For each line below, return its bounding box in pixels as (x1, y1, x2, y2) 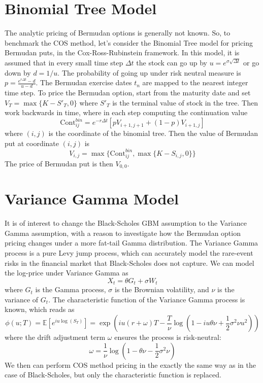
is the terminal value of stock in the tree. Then (112, 97, 258, 108)
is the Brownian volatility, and (114, 284, 209, 295)
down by (5, 67, 31, 78)
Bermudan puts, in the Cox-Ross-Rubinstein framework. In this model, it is (5, 47, 240, 58)
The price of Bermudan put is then (5, 158, 113, 168)
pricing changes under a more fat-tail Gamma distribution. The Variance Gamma (5, 237, 258, 248)
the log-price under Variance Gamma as (5, 267, 128, 278)
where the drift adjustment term (5, 332, 106, 342)
